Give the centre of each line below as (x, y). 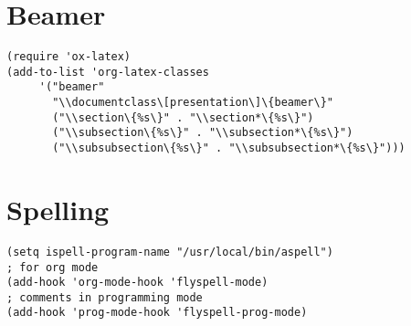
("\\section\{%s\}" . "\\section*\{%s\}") (183, 117)
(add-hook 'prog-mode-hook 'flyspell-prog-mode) (157, 313)
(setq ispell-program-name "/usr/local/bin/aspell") (170, 252)
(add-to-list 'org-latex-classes (108, 72)
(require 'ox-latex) (69, 57)
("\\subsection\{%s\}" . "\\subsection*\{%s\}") (203, 133)
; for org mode (53, 267)
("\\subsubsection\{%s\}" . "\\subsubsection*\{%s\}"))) (229, 148)
